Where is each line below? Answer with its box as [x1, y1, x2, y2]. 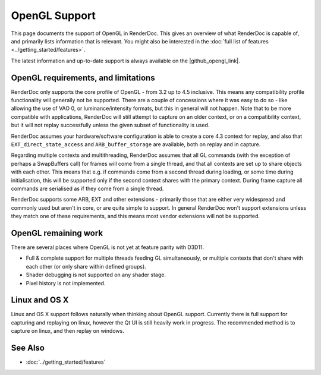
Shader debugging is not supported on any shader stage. [26, 271, 166, 279]
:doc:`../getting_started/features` [26, 358, 106, 365]
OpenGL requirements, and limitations [11, 73, 155, 83]
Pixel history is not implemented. [26, 279, 106, 286]
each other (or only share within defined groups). [26, 263, 147, 270]
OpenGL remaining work [11, 228, 103, 238]
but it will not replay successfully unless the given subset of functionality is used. [11, 122, 210, 129]
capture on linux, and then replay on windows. [11, 327, 124, 335]
